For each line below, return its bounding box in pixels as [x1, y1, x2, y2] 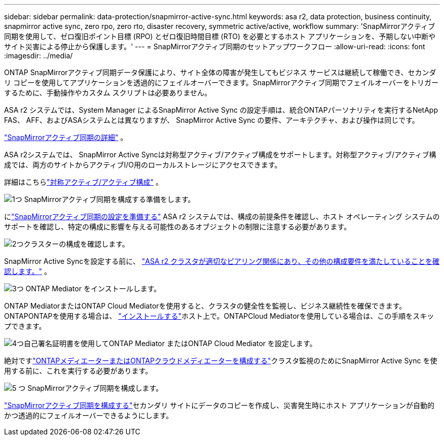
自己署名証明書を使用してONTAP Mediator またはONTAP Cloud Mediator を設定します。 [24, 339, 317, 348]
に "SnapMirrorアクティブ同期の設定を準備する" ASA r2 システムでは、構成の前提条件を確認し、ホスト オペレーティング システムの [4, 212, 440, 221]
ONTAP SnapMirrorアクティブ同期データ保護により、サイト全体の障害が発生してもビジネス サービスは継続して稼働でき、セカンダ [4, 68, 436, 77]
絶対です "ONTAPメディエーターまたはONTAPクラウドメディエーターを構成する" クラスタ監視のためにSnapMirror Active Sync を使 [4, 356, 437, 365]
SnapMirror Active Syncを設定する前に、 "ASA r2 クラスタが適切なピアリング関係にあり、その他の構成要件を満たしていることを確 [4, 257, 440, 265]
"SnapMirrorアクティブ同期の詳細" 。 [4, 133, 128, 142]
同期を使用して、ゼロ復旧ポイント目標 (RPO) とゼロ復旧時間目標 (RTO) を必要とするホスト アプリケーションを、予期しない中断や [4, 32, 436, 41]
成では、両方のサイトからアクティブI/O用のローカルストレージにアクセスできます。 [4, 160, 282, 169]
